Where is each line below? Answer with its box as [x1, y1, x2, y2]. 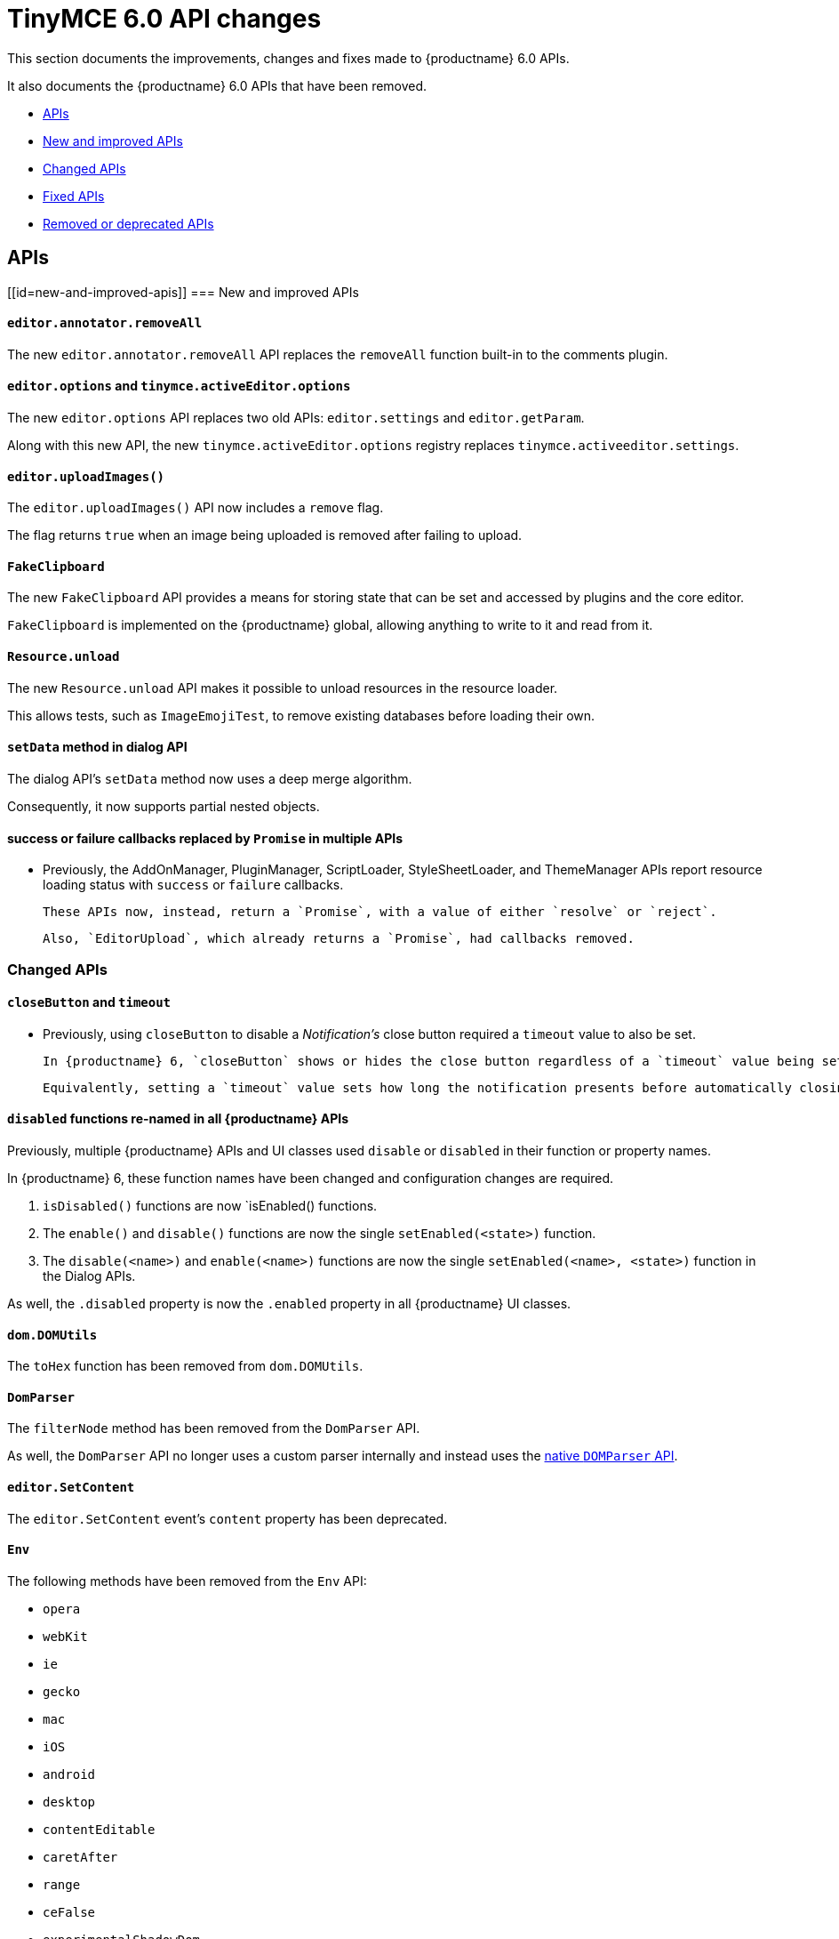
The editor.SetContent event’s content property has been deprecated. [7, 1510, 448, 1526]
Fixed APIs [43, 188, 105, 204]
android [43, 1766, 96, 1782]
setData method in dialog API [7, 739, 188, 755]
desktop [43, 1794, 96, 1809]
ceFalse [43, 1904, 96, 1919]
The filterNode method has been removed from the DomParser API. [7, 1420, 420, 1436]
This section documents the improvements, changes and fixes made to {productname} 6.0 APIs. [7, 50, 570, 66]
